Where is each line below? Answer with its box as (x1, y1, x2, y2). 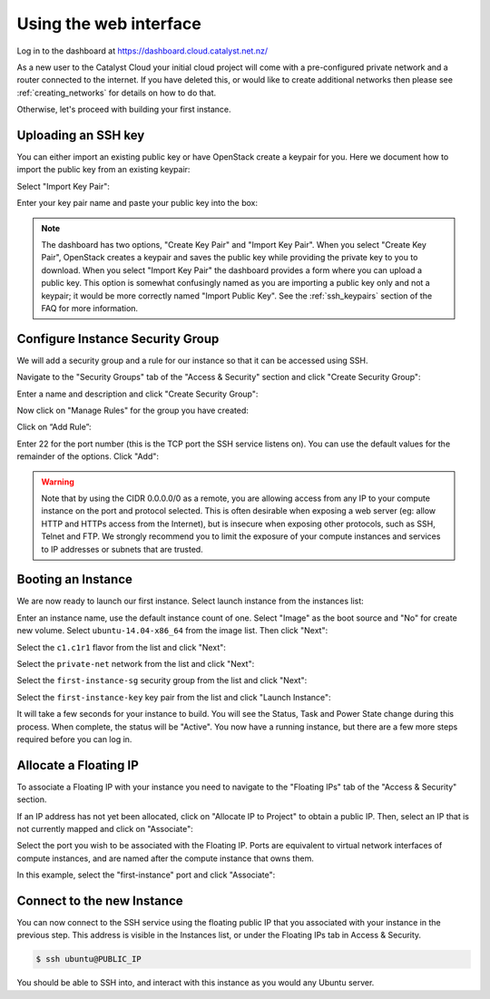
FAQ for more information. (41, 302, 139, 313)
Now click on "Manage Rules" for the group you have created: (16, 405, 250, 416)
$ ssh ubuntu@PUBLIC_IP (35, 954, 142, 965)
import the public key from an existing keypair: (16, 164, 191, 175)
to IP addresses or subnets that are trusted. (41, 544, 203, 554)
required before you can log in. (16, 733, 132, 744)
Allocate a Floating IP (16, 758, 140, 773)
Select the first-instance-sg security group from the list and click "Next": (16, 675, 308, 686)
